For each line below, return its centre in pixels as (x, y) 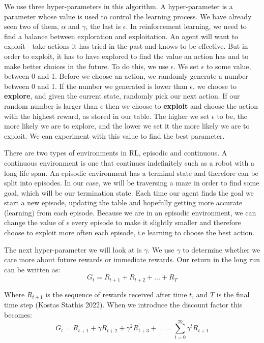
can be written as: (32, 269)
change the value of (34, 222)
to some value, (229, 66)
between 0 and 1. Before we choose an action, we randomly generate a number (126, 76)
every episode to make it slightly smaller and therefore (156, 222)
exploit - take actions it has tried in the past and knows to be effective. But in (126, 46)
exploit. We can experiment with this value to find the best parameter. (114, 135)
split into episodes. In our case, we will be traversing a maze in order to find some (132, 183)
